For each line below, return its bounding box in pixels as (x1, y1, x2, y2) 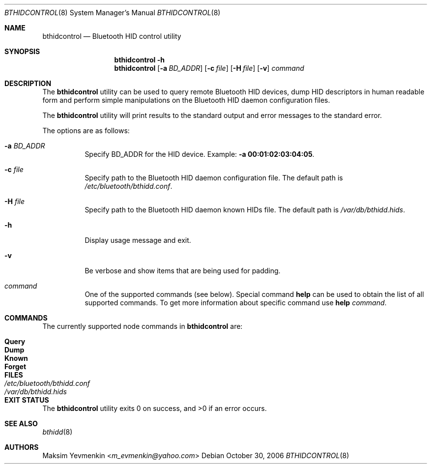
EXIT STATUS (4, 396, 49, 404)
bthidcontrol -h (114, 56, 165, 64)
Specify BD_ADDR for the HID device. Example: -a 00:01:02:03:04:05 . (85, 150, 315, 158)
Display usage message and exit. (85, 236, 191, 244)
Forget (4, 362, 27, 371)
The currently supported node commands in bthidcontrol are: (42, 322, 243, 330)
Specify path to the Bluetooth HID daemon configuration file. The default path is (85, 174, 343, 182)
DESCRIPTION (4, 79, 52, 88)
